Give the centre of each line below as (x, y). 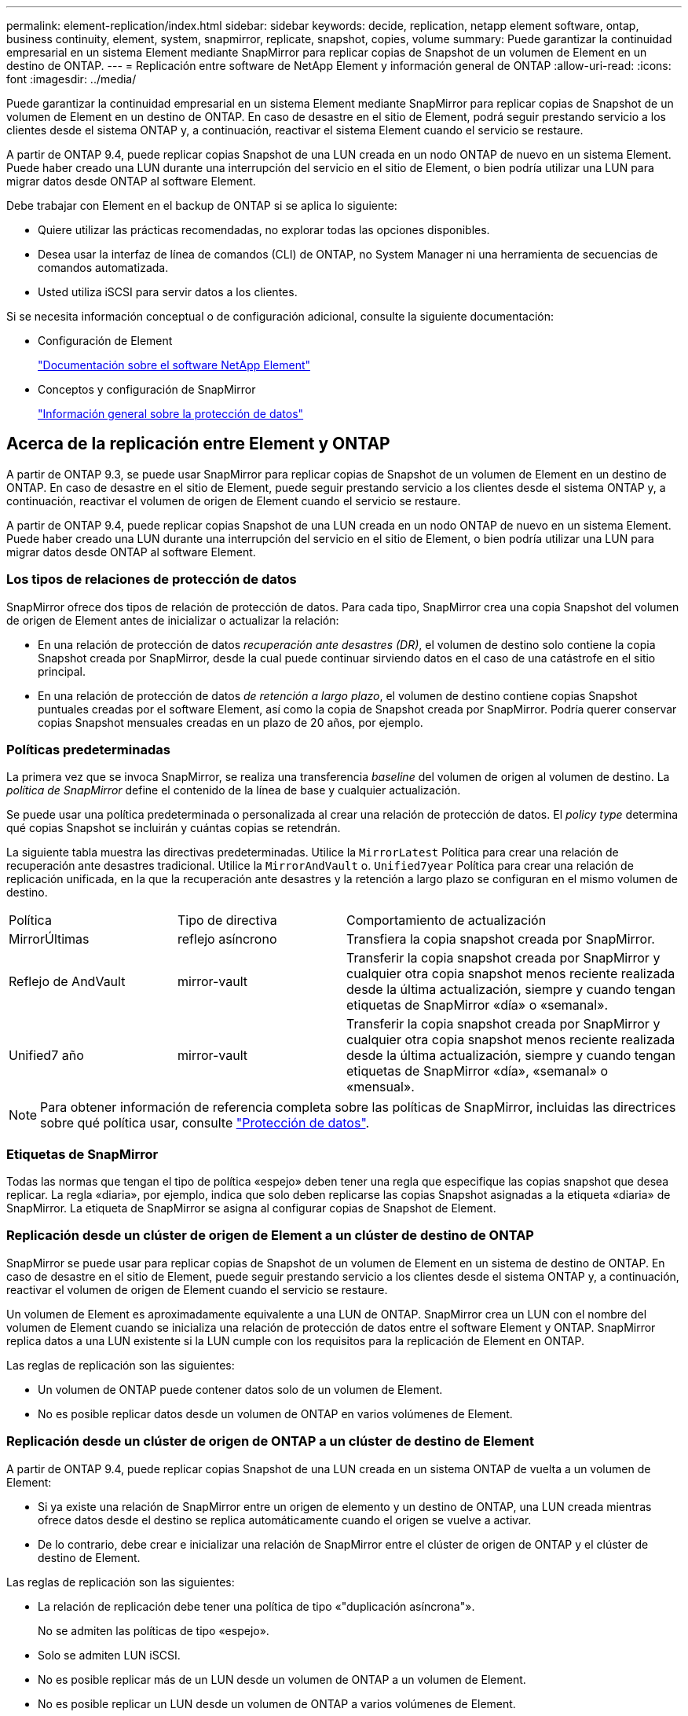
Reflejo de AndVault (67, 982)
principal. (62, 671)
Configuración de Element (105, 341)
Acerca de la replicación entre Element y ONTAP (198, 444)
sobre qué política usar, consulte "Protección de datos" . (205, 1123)
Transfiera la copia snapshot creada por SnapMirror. (501, 939)
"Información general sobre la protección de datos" (171, 414)
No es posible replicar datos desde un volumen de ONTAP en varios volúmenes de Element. (275, 1413)
